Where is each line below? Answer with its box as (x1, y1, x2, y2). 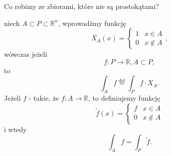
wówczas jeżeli (4, 49, 47, 59)
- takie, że (28, 93, 59, 103)
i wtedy (4, 124, 27, 134)
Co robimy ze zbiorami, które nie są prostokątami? (4, 1, 160, 11)
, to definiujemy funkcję (88, 93, 161, 103)
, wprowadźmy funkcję (58, 17, 126, 28)
